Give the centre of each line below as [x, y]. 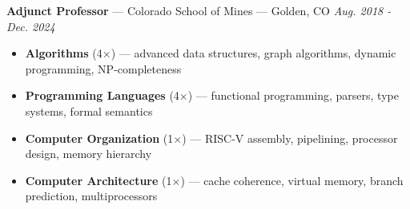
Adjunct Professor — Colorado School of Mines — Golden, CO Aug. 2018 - [199, 10]
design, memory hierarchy [88, 154]
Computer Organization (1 [99, 138]
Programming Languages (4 [102, 95]
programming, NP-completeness [103, 68]
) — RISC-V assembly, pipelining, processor [290, 138]
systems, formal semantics [89, 110]
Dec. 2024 [31, 26]
